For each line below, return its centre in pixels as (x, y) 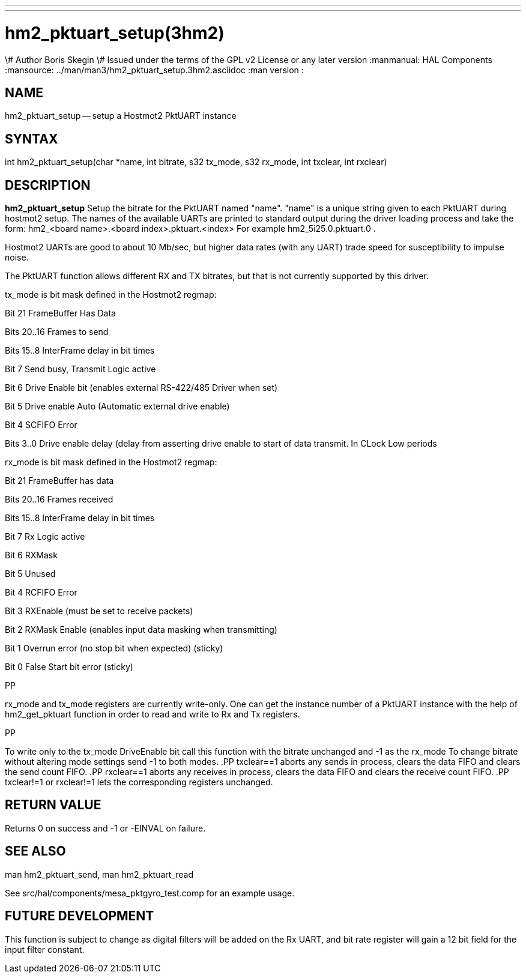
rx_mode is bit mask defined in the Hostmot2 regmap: (111, 462)
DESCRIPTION (48, 185)
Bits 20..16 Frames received (59, 500)
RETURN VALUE (53, 805)
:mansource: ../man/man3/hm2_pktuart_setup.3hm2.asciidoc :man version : (154, 70)
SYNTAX (32, 139)
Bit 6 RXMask (31, 555)
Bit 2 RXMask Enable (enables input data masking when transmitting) (141, 630)
